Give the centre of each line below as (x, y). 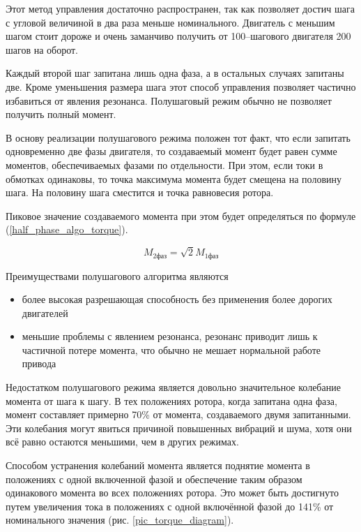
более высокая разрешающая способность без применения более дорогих (177, 299)
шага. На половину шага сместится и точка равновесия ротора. (140, 192)
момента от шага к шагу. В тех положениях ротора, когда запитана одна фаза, (171, 400)
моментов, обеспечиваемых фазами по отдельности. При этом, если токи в (164, 164)
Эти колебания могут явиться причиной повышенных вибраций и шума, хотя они (179, 428)
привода (39, 363)
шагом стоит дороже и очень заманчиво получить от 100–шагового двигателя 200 (178, 36)
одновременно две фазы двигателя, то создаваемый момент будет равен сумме (171, 151)
